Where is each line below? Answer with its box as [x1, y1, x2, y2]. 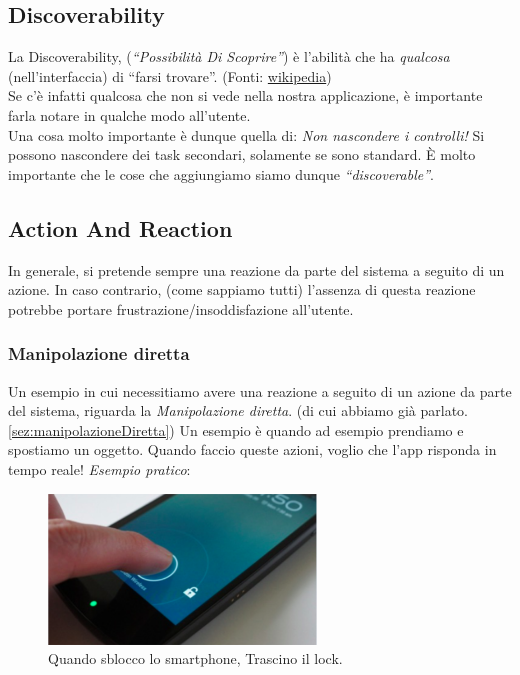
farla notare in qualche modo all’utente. [8, 104, 251, 125]
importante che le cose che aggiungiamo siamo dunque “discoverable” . [8, 163, 434, 184]
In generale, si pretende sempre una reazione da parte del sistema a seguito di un [8, 259, 505, 280]
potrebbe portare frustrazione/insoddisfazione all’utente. [8, 298, 354, 319]
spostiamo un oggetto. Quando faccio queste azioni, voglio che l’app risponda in [8, 439, 497, 460]
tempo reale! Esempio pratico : [8, 458, 191, 479]
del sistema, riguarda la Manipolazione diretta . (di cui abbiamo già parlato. [8, 400, 468, 421]
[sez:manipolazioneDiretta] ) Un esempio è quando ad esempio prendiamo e [8, 419, 464, 440]
